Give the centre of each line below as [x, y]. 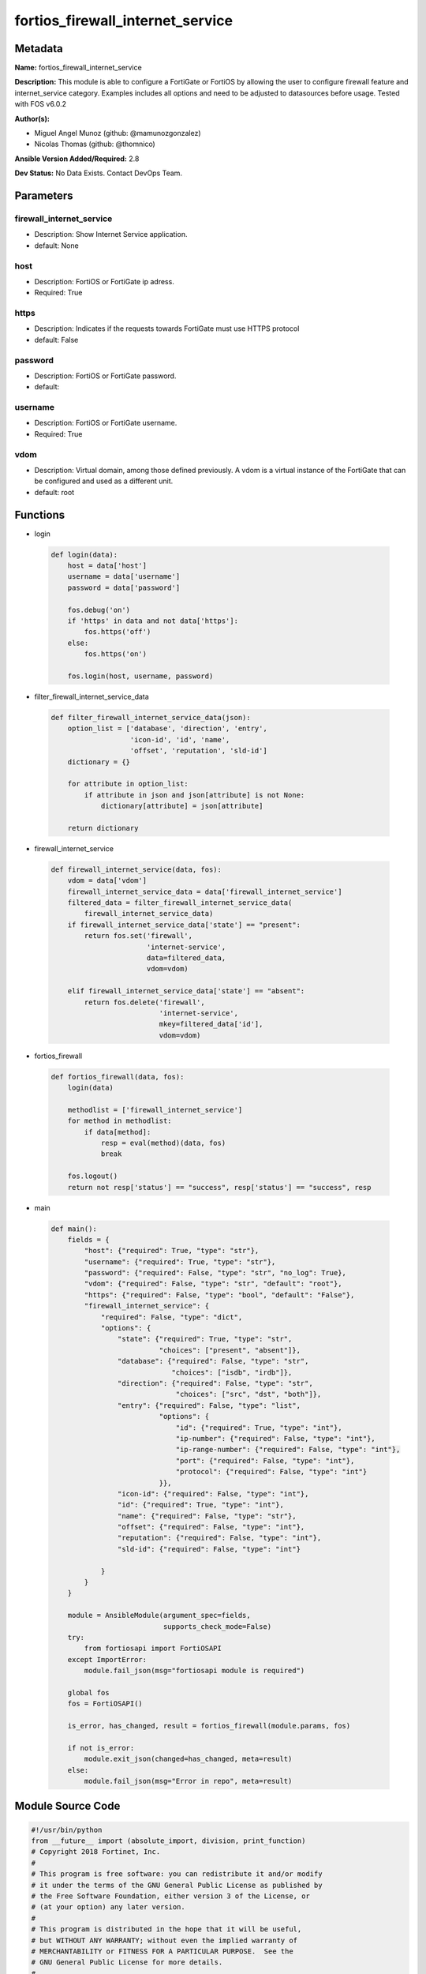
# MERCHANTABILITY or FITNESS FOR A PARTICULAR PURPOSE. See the [162, 1951]
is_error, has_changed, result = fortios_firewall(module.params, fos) [209, 1726]
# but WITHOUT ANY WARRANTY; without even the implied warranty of [164, 1940]
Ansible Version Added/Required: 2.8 [77, 159]
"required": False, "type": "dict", [172, 1317]
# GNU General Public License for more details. [127, 1963]
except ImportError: [107, 1659]
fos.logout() [93, 1176]
